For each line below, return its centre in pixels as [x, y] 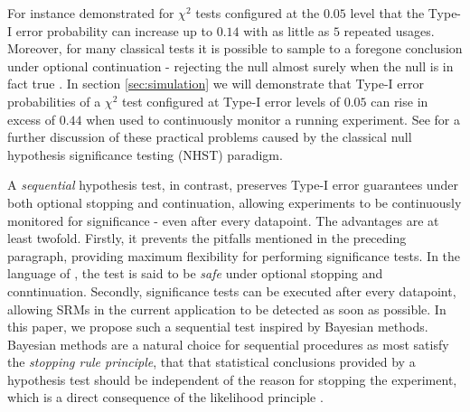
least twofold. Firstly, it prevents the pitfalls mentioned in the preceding [207, 238]
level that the [387, 13]
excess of [32, 119]
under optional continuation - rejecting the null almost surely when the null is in [230, 66]
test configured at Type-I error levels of [230, 101]
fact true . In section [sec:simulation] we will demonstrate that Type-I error [216, 84]
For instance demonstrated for [91, 13]
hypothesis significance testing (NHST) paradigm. [145, 154]
